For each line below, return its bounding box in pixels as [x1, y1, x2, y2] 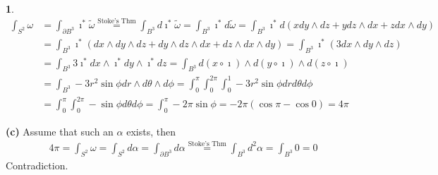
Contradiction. [6, 157, 68, 172]
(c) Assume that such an [6, 124, 114, 139]
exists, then [126, 124, 176, 139]
